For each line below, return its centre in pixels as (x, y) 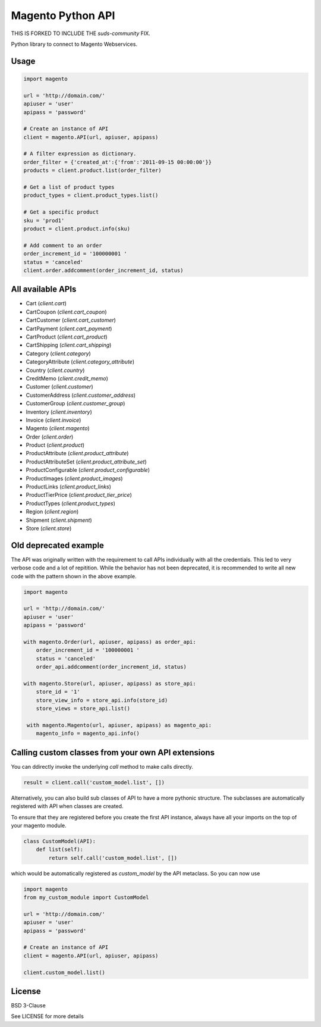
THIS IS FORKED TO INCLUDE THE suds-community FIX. (81, 33)
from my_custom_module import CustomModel (86, 898)
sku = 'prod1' (44, 220)
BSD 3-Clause (28, 1006)
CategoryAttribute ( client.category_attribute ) (80, 362)
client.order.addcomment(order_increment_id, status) (103, 270)
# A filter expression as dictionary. (80, 154)
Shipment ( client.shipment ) (59, 520)
